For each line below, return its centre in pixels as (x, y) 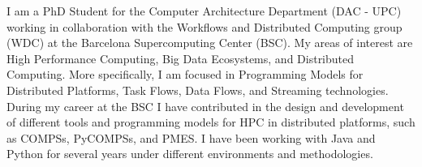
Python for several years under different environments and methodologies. (190, 154)
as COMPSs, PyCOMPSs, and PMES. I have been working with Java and (191, 137)
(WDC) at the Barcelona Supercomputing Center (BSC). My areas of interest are (210, 43)
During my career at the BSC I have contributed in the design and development (205, 106)
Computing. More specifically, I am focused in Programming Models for (185, 74)
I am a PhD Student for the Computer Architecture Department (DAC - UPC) (204, 11)
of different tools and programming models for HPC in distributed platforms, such (211, 122)
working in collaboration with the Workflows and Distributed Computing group (205, 26)
